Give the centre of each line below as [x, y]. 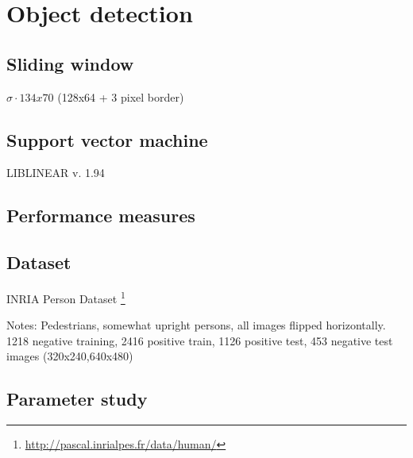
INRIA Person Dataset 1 [66, 297]
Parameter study [77, 399]
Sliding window [70, 63]
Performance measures [101, 216]
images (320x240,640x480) [70, 356]
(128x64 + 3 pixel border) [121, 96]
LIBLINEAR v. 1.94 [56, 173]
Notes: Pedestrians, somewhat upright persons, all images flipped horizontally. [196, 325]
